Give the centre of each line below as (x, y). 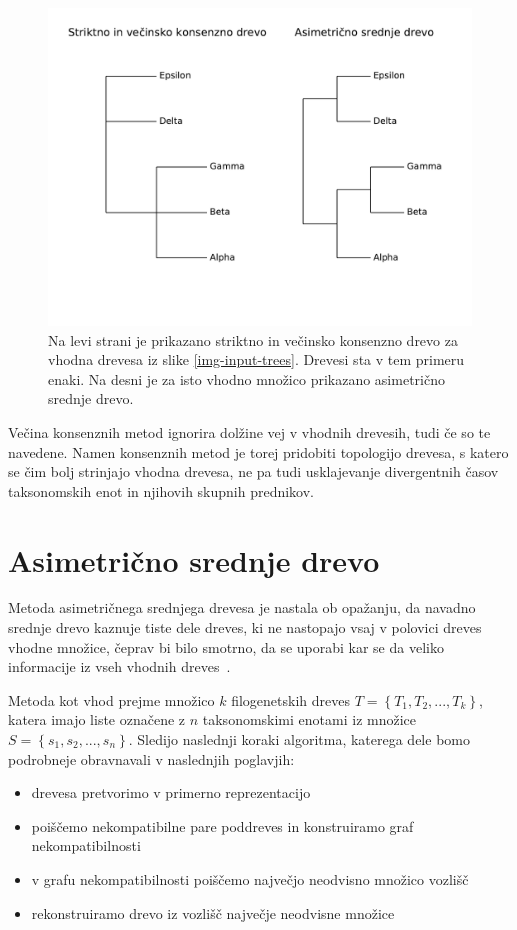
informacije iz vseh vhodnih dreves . (119, 666)
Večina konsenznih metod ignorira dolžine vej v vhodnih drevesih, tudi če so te (249, 431)
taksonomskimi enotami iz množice (309, 719)
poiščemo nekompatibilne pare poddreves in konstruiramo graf (222, 825)
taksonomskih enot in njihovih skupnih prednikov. (161, 490)
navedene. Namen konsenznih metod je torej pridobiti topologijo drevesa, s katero (258, 451)
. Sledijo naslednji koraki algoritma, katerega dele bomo (299, 739)
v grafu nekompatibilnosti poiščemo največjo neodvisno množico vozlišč (250, 879)
